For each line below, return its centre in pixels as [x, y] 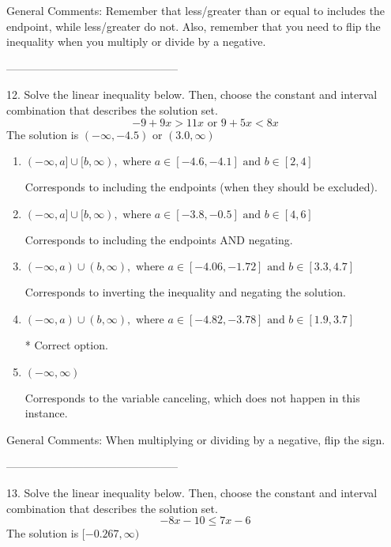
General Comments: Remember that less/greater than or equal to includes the [196, 10]
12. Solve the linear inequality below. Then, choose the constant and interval [192, 94]
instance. [46, 413]
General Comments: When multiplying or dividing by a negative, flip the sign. [196, 439]
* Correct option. [66, 344]
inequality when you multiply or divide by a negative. [136, 41]
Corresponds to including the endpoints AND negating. [159, 239]
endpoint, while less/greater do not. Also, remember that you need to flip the [194, 26]
